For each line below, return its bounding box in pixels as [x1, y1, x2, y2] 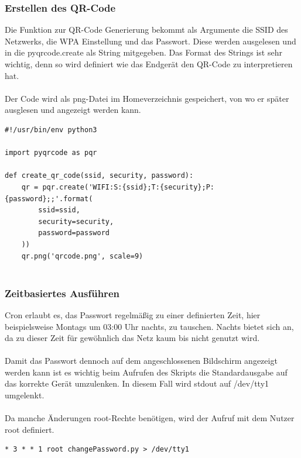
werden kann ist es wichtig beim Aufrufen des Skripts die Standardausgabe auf [5, 366, 288, 378]
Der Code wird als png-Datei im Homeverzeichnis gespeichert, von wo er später [5, 92, 289, 104]
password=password [38, 229, 110, 237]
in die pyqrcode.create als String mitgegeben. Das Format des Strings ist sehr [5, 46, 282, 58]
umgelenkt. [5, 389, 45, 401]
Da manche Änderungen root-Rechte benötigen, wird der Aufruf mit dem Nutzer [5, 412, 295, 424]
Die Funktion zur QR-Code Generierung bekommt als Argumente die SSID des [5, 23, 288, 36]
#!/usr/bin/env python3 [5, 125, 97, 134]
